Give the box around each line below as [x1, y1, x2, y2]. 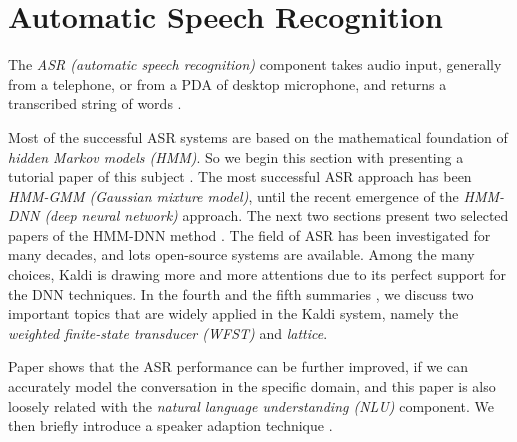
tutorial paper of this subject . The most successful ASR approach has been [8, 166, 472, 187]
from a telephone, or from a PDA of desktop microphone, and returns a [8, 73, 447, 94]
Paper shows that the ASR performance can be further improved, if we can [8, 356, 469, 377]
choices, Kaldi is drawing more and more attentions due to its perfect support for [8, 264, 507, 285]
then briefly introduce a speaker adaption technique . [8, 415, 333, 436]
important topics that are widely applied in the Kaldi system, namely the [8, 303, 459, 324]
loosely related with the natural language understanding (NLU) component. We [8, 395, 495, 416]
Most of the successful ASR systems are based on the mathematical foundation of [8, 126, 508, 147]
